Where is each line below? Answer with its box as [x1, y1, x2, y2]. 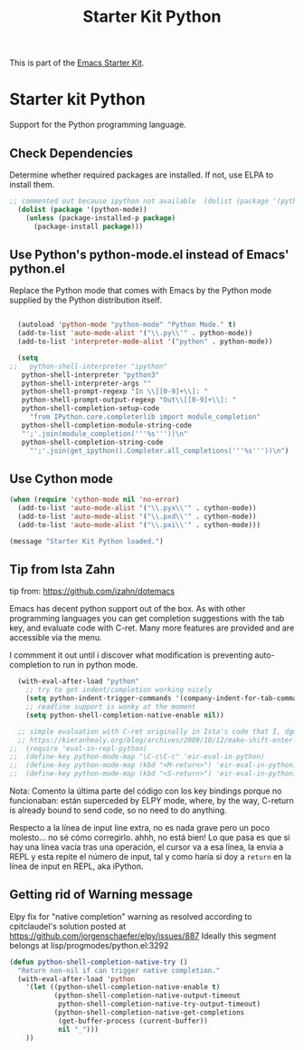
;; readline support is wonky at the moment [25, 702, 196, 711]
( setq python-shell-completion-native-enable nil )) [25, 710, 224, 719]
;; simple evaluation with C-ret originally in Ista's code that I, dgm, [17, 727, 301, 736]
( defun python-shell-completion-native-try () [9, 958, 188, 967]
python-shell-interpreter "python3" [21, 370, 160, 380]
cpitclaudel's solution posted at [9, 920, 127, 931]
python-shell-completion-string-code [21, 438, 165, 447]
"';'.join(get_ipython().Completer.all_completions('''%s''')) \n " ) [29, 446, 290, 455]
